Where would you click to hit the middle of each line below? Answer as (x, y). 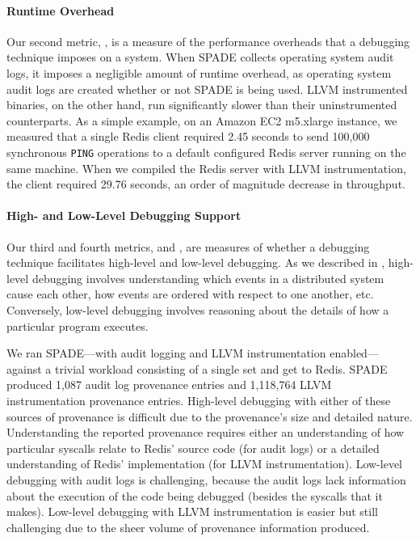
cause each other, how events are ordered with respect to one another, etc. (190, 294)
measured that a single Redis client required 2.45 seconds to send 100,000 (188, 136)
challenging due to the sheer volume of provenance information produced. (188, 527)
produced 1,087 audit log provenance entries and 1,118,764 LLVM (169, 385)
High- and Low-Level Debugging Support (124, 216)
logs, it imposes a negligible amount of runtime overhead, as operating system (199, 72)
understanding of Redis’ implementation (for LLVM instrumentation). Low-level (204, 464)
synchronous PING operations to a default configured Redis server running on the (206, 152)
